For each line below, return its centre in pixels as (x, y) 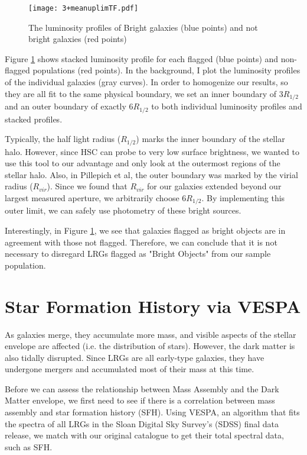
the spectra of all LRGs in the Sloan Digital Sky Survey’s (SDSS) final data (142, 423)
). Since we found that (87, 186)
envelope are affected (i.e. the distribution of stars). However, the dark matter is (150, 346)
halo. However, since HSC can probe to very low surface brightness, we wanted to (152, 151)
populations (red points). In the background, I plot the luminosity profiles (166, 70)
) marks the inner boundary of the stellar (210, 139)
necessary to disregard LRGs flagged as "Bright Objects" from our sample (138, 254)
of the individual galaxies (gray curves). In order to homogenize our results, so (146, 82)
